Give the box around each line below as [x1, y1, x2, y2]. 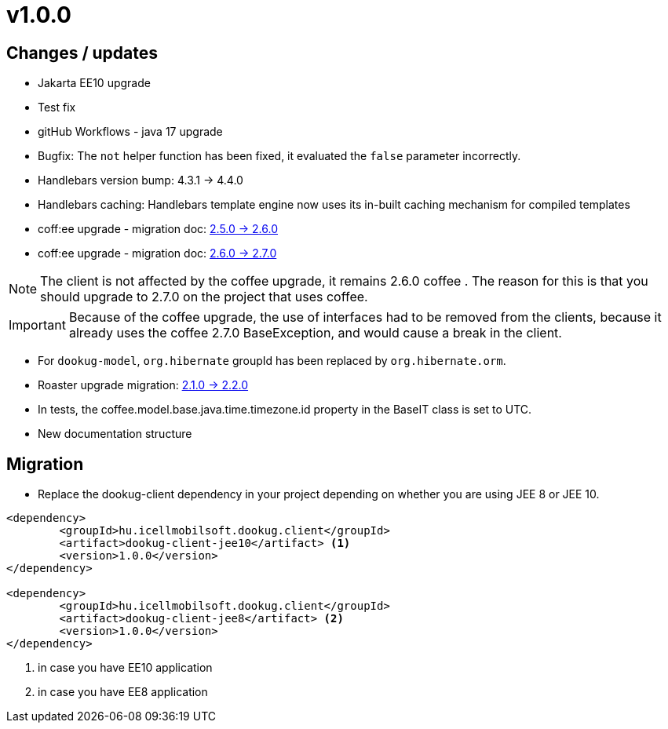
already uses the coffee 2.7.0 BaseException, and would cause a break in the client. [68, 325, 562, 341]
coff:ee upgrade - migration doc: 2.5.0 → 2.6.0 [38, 222, 278, 236]
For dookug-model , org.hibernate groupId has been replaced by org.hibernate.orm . [38, 354, 506, 368]
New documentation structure [38, 427, 192, 441]
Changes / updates [6, 42, 159, 63]
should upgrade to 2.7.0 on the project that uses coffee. [40, 289, 368, 305]
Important [9, 317, 66, 334]
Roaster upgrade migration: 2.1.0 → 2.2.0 [38, 378, 249, 392]
